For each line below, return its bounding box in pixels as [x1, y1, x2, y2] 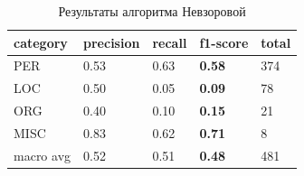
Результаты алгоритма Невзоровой [58, 2, 246, 20]
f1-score [199, 32, 249, 51]
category [14, 32, 68, 51]
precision [83, 32, 140, 51]
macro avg [14, 145, 71, 164]
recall [152, 32, 187, 51]
